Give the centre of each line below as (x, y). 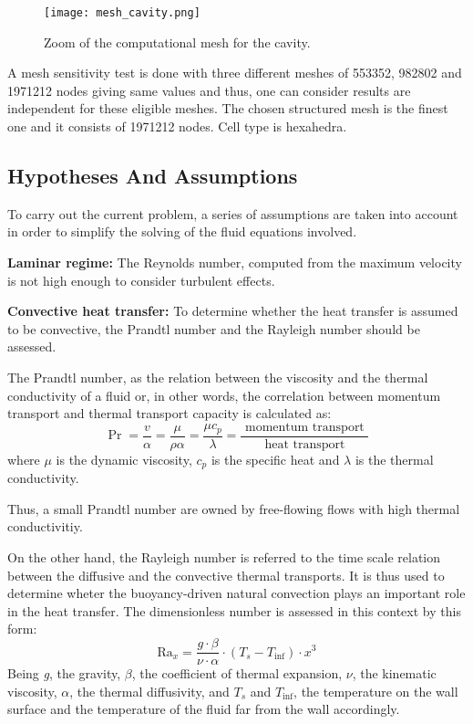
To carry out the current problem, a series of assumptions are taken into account (233, 213)
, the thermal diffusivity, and (149, 691)
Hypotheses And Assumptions (153, 176)
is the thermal (394, 459)
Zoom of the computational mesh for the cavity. (177, 42)
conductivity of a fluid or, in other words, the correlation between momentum (224, 395)
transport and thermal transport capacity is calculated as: (170, 413)
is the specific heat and (275, 459)
